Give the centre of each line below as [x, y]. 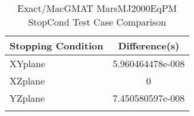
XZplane [27, 81]
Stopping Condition [57, 46]
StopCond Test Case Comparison [97, 22]
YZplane [27, 98]
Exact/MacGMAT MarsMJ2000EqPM [97, 8]
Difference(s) [149, 46]
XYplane [28, 63]
